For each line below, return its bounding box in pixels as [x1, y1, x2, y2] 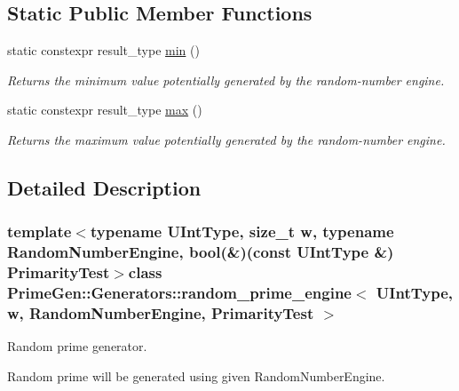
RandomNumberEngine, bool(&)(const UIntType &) [7, 241, 394, 263]
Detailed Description [7, 173, 202, 201]
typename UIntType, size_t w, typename [90, 220, 394, 243]
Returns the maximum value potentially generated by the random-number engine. [7, 130, 446, 148]
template [7, 220, 72, 243]
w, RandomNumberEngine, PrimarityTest [7, 301, 314, 323]
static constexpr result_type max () [7, 100, 202, 119]
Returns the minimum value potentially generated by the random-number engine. [7, 70, 445, 89]
